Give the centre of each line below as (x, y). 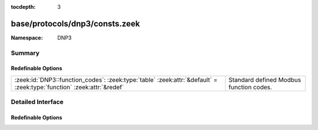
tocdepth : (23, 7)
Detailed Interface (37, 102)
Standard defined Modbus (265, 79)
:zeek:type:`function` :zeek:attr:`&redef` (69, 87)
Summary (25, 53)
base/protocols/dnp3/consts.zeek (75, 24)
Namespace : (27, 38)
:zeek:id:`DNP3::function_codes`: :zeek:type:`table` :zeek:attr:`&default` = (116, 79)
